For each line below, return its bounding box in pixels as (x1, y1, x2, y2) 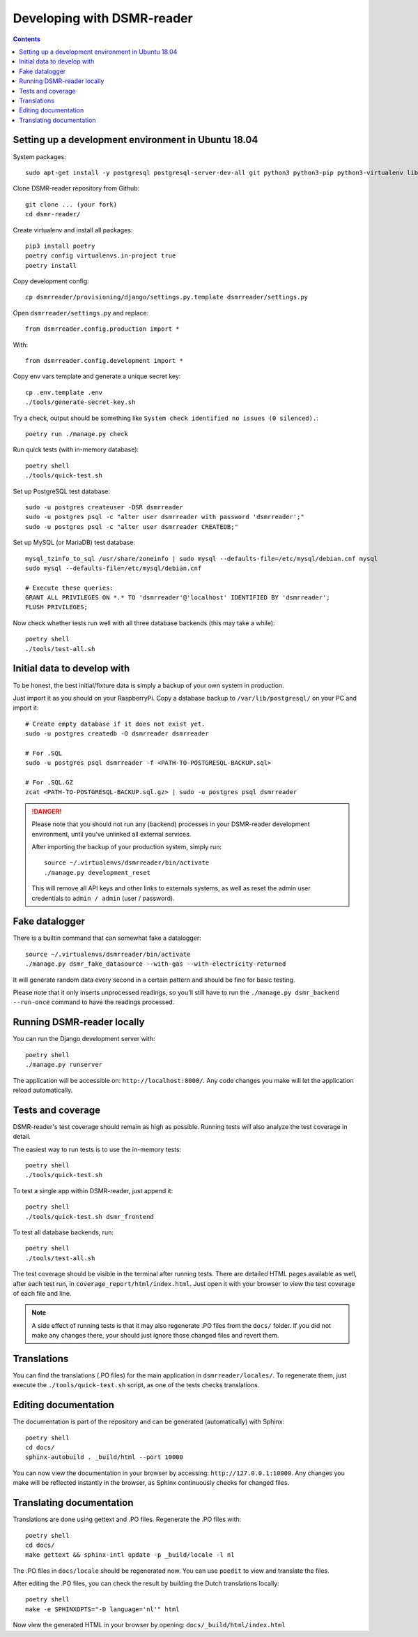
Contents (13, 35, 41, 43)
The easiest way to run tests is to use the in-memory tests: (13, 1145, 182, 1153)
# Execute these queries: (25, 583, 114, 592)
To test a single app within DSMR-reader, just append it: (13, 1186, 173, 1195)
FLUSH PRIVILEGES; (25, 604, 88, 611)
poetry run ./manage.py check (25, 430, 129, 438)
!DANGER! (31, 807, 62, 816)
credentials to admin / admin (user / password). (31, 894, 175, 902)
